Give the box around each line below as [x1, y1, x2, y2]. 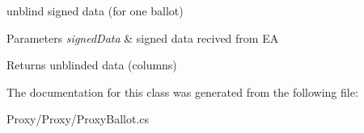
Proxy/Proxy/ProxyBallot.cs [6, 110, 150, 127]
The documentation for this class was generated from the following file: [6, 83, 358, 100]
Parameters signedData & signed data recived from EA [6, 29, 279, 46]
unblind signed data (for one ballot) [6, 2, 184, 19]
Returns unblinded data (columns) [6, 56, 177, 73]
